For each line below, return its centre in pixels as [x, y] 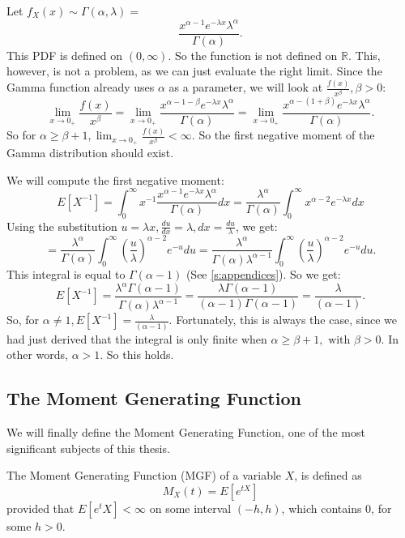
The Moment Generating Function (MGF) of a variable [144, 475]
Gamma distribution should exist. [90, 153]
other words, [37, 354]
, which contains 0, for [337, 508]
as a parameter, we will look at [246, 87]
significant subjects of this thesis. [88, 448]
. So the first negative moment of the [283, 135]
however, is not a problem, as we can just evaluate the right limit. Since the [194, 71]
